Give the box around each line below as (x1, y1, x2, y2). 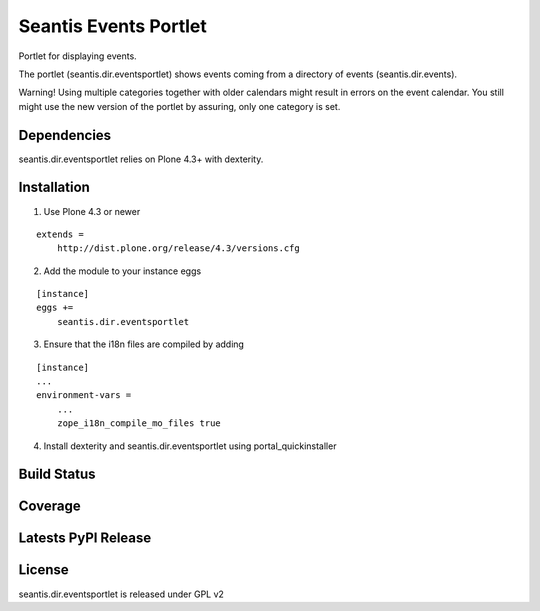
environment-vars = (36, 390, 132, 401)
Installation (18, 179, 90, 196)
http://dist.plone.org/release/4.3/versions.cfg (56, 243, 300, 254)
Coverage (18, 498, 81, 515)
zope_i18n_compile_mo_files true (56, 418, 222, 429)
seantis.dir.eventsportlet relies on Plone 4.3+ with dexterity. (18, 153, 264, 165)
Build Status (18, 466, 96, 483)
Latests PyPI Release (18, 530, 152, 547)
